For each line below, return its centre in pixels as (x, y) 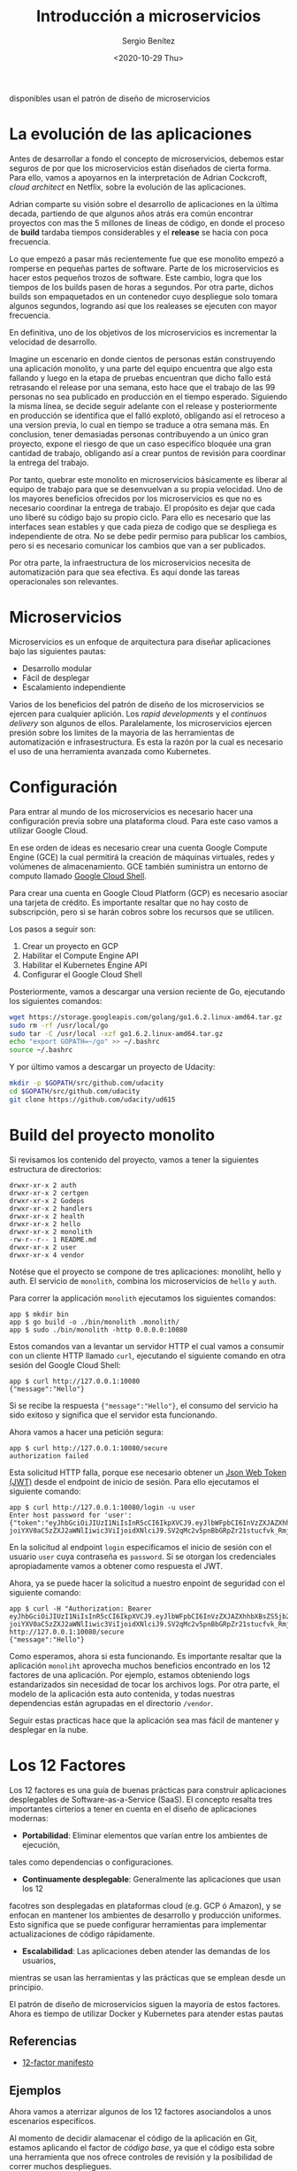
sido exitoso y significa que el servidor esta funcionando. (114, 1415)
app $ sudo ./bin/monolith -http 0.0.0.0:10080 (99, 1330)
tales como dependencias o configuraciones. (91, 1862)
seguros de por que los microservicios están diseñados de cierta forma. (140, 168)
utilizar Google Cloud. (49, 831)
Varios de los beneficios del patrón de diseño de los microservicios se (137, 704)
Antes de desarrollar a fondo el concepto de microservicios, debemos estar (147, 158)
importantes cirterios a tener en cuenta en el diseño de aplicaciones (133, 1809)
